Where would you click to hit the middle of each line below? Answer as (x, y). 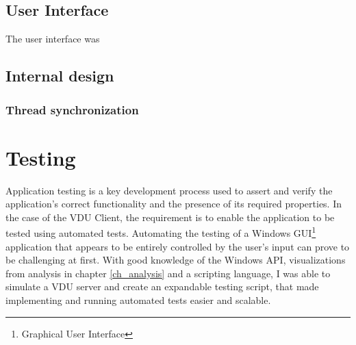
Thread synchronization (72, 109)
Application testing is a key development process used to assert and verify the (169, 190)
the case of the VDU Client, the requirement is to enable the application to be (170, 217)
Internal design (60, 76)
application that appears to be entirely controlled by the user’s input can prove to (178, 246)
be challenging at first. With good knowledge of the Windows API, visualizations (176, 260)
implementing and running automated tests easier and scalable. (138, 299)
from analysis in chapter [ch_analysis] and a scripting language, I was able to (168, 273)
